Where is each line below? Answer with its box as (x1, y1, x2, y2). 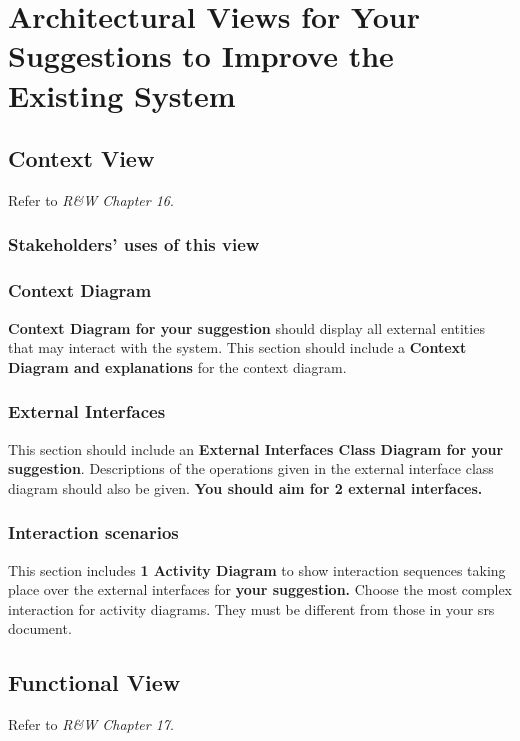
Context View (8, 143, 155, 174)
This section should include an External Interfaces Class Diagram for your (8, 438, 504, 459)
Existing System (8, 74, 236, 115)
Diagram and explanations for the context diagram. (8, 356, 347, 377)
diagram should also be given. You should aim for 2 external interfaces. (8, 477, 483, 498)
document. (8, 618, 72, 639)
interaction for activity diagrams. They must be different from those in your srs (8, 598, 495, 619)
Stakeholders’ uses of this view (8, 232, 260, 257)
